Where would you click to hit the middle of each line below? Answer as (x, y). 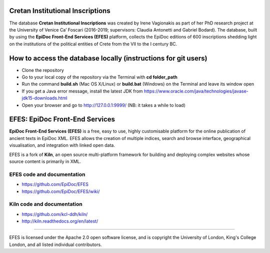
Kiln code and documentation (46, 204)
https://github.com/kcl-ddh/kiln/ (55, 214)
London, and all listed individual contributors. (55, 244)
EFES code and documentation (47, 174)
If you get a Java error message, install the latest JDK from (82, 91)
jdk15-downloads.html (44, 98)
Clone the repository (43, 70)
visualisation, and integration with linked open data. (62, 145)
